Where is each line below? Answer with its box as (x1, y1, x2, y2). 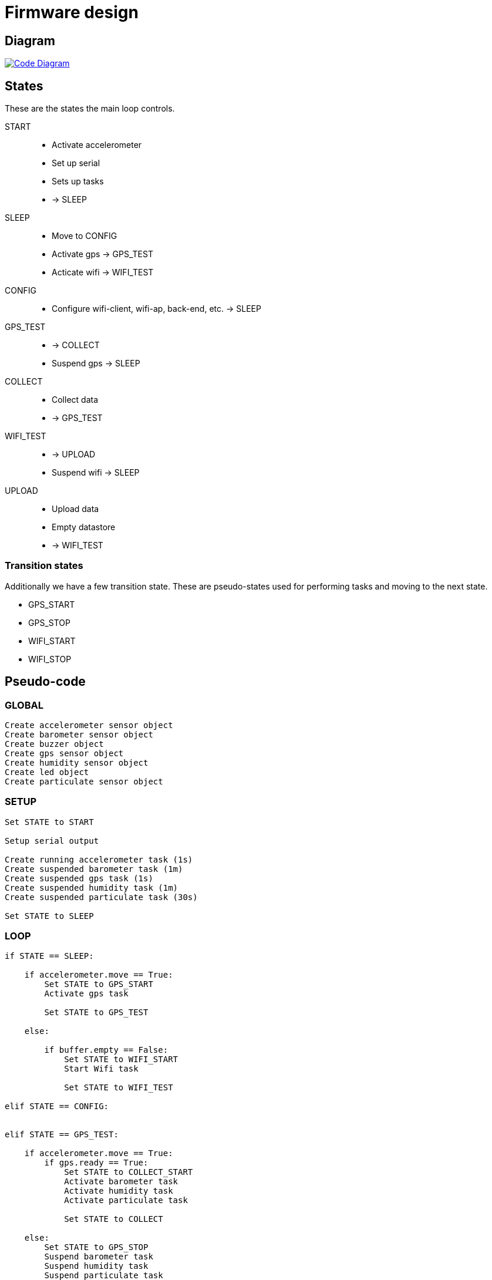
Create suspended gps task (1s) (5, 873, 153, 883)
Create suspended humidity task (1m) (5, 882, 178, 892)
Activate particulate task (64, 1195, 188, 1205)
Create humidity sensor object (5, 757, 149, 767)
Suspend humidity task (44, 1261, 149, 1271)
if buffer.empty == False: (44, 1045, 169, 1055)
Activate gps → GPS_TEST (52, 249, 153, 260)
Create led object (5, 767, 89, 777)
